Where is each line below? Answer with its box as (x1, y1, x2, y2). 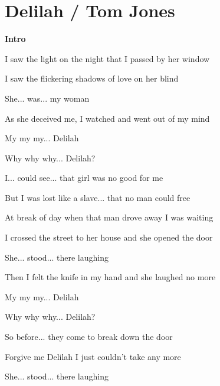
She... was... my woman (5, 92, 90, 104)
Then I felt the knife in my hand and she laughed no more (5, 271, 216, 283)
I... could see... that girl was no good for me (5, 171, 163, 184)
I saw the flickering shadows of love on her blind (5, 72, 179, 85)
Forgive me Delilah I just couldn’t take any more (5, 350, 181, 362)
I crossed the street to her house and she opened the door (5, 231, 213, 244)
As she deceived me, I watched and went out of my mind (5, 112, 210, 124)
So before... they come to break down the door (5, 330, 173, 343)
